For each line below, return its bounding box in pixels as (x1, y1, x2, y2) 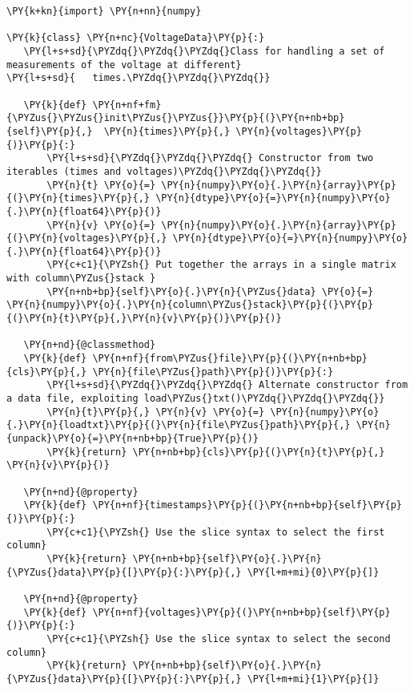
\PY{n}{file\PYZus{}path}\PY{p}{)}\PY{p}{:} (92, 366, 334, 378)
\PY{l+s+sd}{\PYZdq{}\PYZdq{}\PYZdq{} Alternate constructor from (46, 379, 408, 391)
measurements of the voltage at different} (6, 59, 242, 71)
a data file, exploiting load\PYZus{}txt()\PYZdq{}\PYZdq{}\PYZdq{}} (6, 393, 385, 405)
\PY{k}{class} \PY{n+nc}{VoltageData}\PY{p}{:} (6, 32, 265, 44)
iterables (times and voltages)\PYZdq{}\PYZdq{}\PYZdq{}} (6, 165, 322, 177)
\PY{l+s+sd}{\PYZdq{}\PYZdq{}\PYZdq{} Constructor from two (46, 152, 374, 164)
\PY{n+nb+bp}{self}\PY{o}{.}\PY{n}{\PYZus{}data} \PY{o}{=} (46, 285, 374, 297)
